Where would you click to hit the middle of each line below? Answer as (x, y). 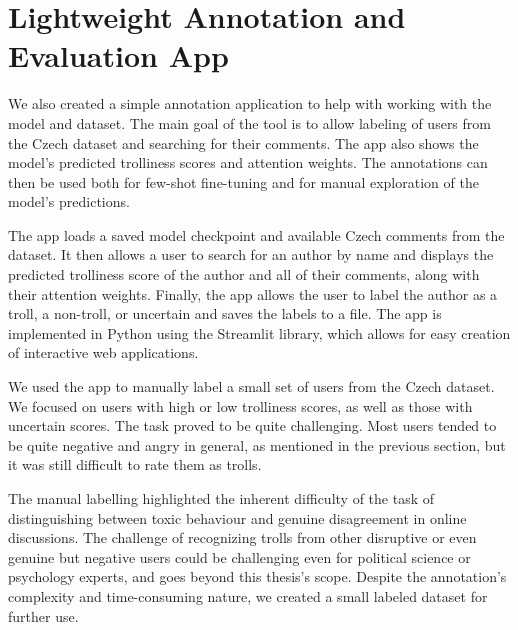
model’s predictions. (69, 201)
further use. (43, 615)
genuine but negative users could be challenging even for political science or (239, 556)
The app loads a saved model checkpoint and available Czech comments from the (256, 234)
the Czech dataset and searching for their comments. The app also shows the (243, 142)
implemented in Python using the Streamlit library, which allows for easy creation (259, 332)
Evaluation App (118, 55)
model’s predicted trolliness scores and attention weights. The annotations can (248, 162)
